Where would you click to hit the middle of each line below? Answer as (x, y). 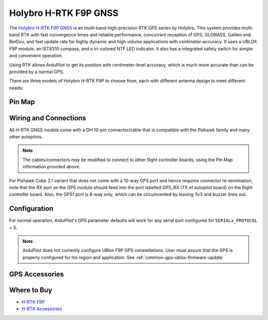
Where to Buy (31, 290)
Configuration (31, 209)
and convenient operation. (36, 56)
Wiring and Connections (48, 118)
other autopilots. (26, 136)
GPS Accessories (36, 274)
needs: (16, 88)
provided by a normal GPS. (37, 72)
